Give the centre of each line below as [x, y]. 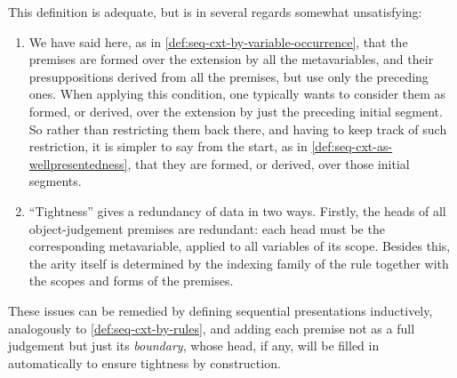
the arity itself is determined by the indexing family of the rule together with [239, 263]
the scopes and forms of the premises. [131, 281]
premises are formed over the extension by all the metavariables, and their [231, 59]
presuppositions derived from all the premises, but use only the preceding [228, 76]
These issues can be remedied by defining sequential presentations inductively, [220, 310]
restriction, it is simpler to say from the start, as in [168, 146]
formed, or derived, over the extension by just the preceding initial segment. [236, 111]
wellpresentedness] [78, 163]
